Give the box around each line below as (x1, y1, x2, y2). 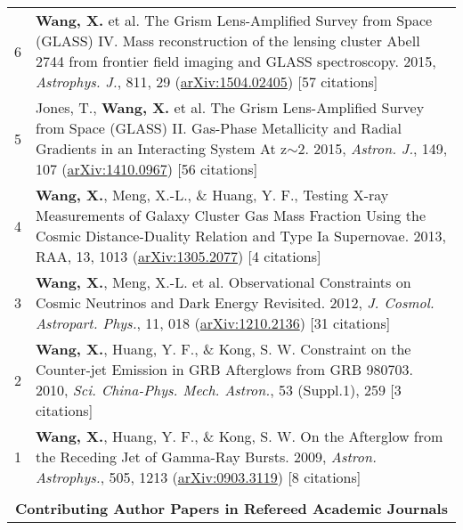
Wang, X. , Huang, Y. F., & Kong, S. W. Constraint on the (36, 338, 411, 359)
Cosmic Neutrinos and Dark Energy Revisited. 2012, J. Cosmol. (36, 292, 435, 313)
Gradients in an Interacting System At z (36, 138, 288, 159)
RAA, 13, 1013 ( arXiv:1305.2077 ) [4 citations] (36, 246, 321, 266)
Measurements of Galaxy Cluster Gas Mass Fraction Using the (36, 205, 426, 225)
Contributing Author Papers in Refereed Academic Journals (15, 498, 448, 518)
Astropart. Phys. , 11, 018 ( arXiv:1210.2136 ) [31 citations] (36, 313, 391, 333)
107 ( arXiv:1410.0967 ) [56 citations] (36, 159, 258, 179)
